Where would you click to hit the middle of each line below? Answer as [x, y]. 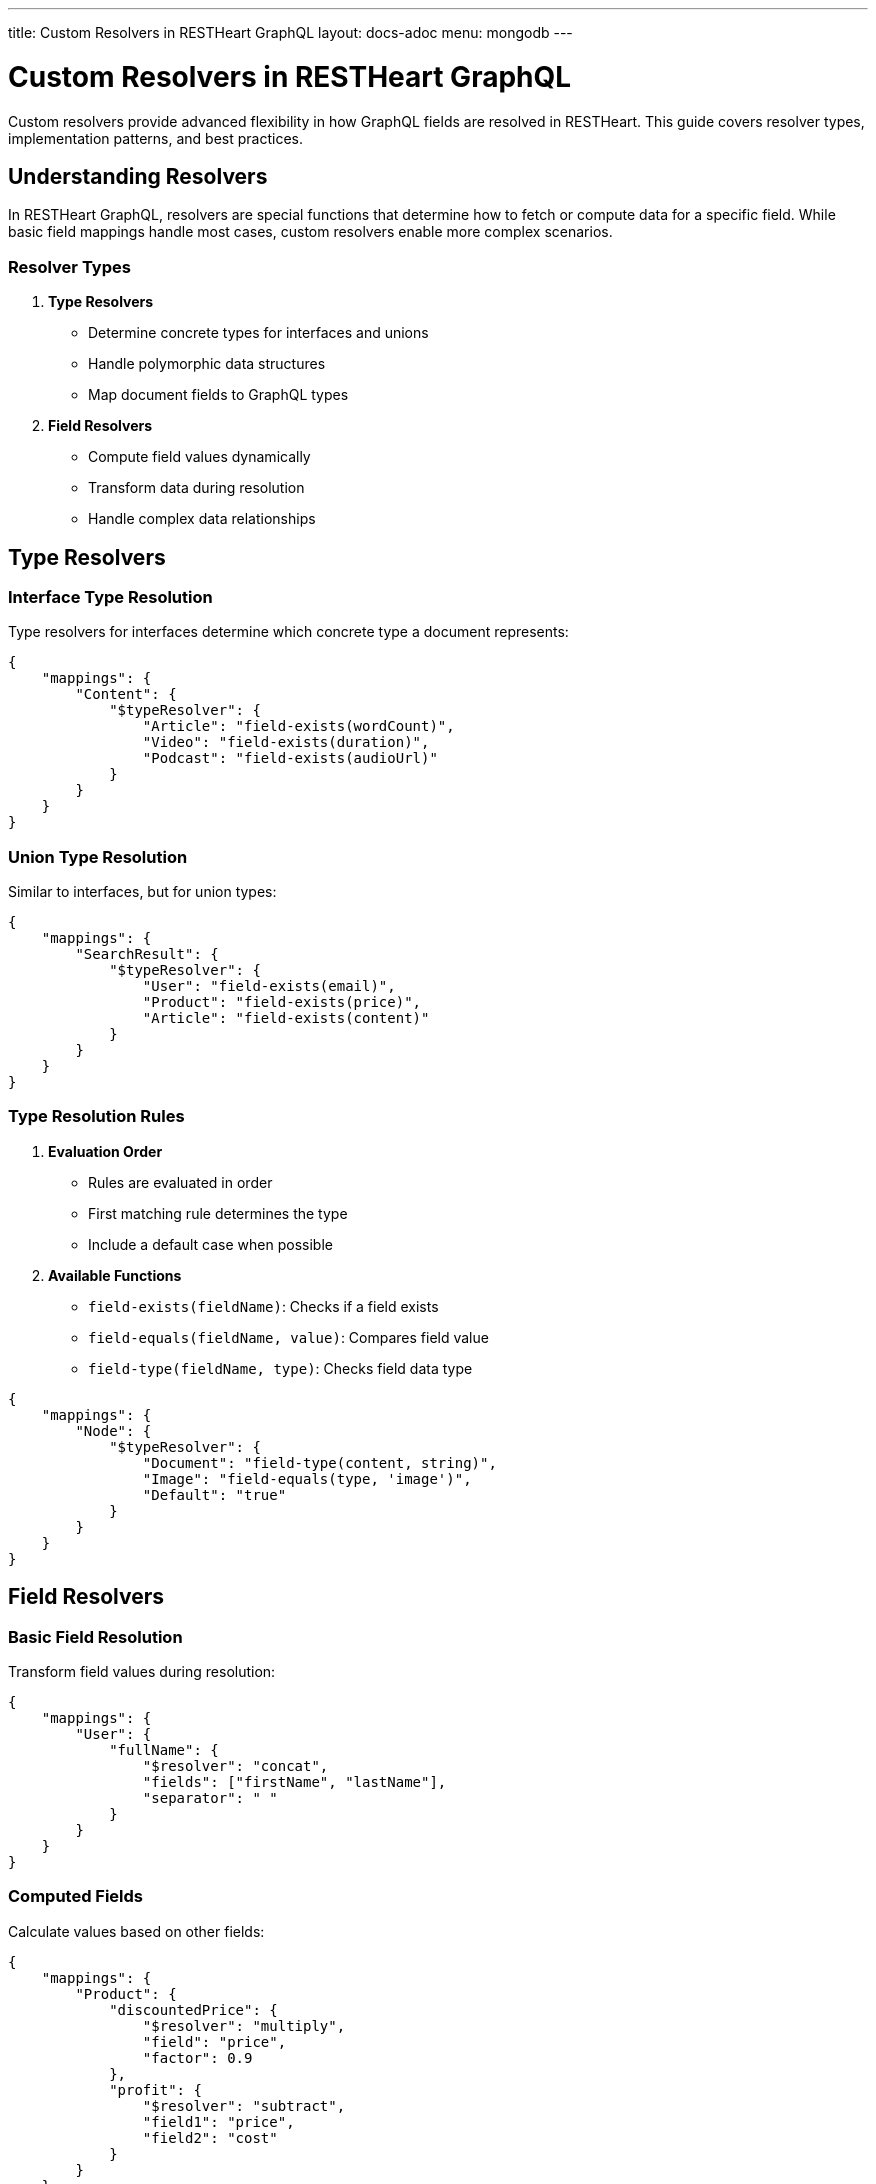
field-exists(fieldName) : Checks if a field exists [263, 1306]
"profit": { [155, 2089]
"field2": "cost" [210, 2137]
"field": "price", [214, 2041]
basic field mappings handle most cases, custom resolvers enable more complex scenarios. [310, 232]
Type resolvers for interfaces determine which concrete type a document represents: [288, 632]
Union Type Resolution [98, 856]
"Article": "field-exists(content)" [286, 1018]
